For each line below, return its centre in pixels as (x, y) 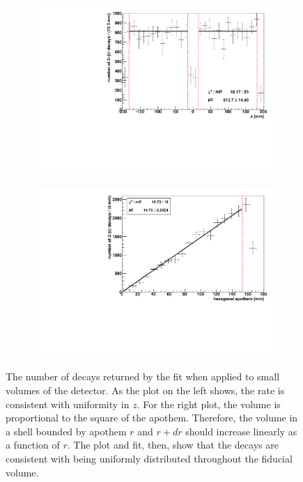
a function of (33, 445)
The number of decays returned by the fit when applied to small (143, 376)
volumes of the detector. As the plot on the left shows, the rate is (145, 390)
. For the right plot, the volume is (209, 404)
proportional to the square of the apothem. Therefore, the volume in (152, 418)
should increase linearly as (241, 431)
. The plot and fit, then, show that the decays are (173, 445)
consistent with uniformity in (68, 404)
